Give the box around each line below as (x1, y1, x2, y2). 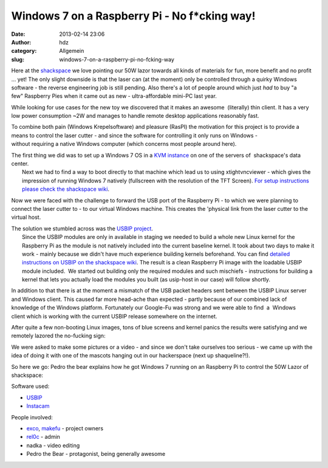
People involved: (11, 413, 53, 421)
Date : (11, 30, 26, 38)
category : (11, 47, 37, 55)
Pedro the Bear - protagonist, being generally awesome (26, 450, 166, 458)
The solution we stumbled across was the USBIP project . (11, 225, 153, 232)
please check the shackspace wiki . (22, 185, 109, 193)
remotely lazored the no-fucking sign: (11, 332, 106, 340)
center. (11, 160, 29, 167)
